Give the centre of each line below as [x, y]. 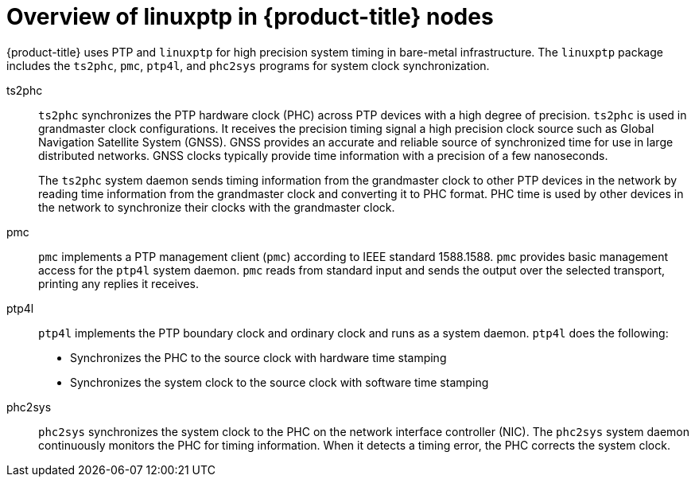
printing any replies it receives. [119, 283]
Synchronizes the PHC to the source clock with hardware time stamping [258, 357]
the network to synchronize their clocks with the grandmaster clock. [217, 207]
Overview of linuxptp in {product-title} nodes [250, 17]
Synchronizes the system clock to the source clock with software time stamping [280, 382]
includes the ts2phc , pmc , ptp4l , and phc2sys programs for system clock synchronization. [248, 65]
